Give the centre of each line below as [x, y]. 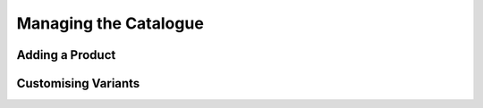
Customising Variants [78, 83]
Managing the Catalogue [110, 23]
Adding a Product [66, 55]
